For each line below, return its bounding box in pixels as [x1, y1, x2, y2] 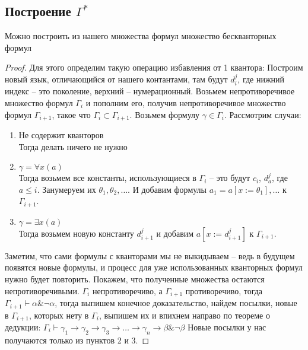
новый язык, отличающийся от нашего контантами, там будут [5, 72, 228, 85]
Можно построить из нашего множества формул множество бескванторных [5, 30, 277, 42]
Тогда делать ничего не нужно [18, 140, 128, 152]
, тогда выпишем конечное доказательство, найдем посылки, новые [55, 297, 297, 309]
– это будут [209, 171, 250, 184]
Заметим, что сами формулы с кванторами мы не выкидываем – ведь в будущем [5, 249, 295, 262]
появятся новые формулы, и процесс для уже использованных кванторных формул [5, 261, 303, 273]
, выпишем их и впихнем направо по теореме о [99, 308, 270, 321]
